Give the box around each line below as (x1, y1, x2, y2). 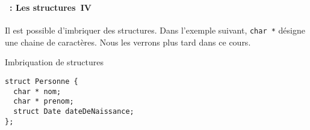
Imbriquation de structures (5, 56, 104, 68)
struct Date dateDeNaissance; (13, 107, 134, 116)
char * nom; (13, 87, 61, 96)
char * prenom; (13, 97, 74, 106)
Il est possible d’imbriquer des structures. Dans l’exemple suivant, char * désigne (5, 24, 305, 37)
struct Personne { (5, 77, 78, 86)
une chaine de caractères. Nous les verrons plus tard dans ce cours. (5, 35, 251, 48)
